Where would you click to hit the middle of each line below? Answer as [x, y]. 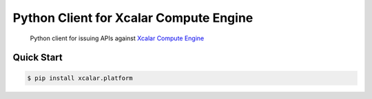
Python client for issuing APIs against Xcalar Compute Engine [117, 38]
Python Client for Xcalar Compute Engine [133, 18]
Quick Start [38, 58]
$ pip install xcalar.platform [80, 78]
